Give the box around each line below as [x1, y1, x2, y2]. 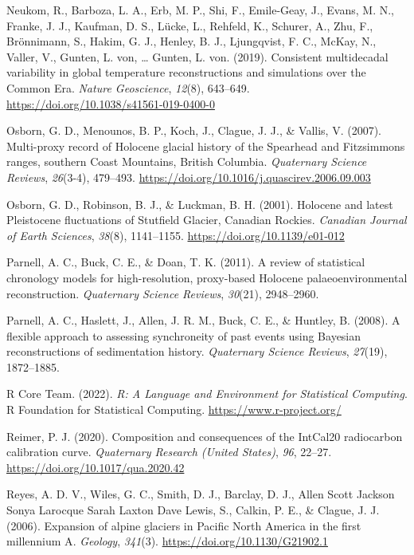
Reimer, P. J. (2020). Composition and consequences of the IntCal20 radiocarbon [6, 427, 403, 444]
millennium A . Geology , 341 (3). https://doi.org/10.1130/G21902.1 [6, 533, 328, 549]
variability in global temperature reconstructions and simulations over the [6, 64, 366, 81]
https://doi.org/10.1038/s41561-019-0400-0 [6, 95, 215, 112]
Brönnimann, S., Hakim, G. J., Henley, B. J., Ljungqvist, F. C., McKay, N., [6, 33, 377, 49]
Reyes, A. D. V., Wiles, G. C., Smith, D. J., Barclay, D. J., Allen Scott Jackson [6, 486, 395, 502]
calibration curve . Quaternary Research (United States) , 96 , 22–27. [6, 443, 332, 460]
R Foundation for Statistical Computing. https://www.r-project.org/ [6, 401, 342, 418]
